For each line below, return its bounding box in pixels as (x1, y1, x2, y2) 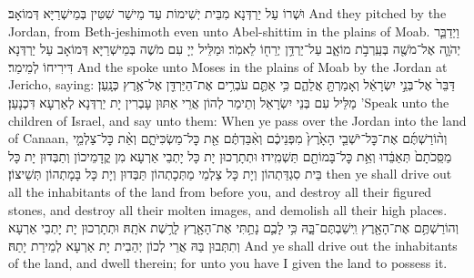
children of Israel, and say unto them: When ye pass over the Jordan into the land (8, 110, 467, 129)
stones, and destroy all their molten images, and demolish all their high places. (8, 200, 448, 219)
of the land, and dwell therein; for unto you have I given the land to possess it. (8, 253, 448, 273)
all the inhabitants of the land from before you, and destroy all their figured (8, 181, 432, 201)
